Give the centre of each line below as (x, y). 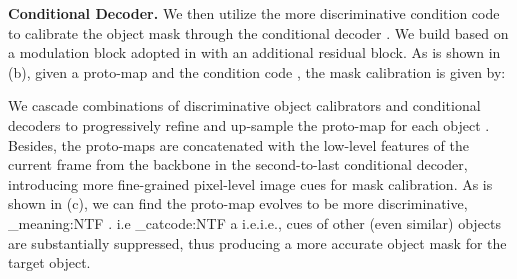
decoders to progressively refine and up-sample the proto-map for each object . (249, 124)
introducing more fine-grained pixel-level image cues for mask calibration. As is (250, 183)
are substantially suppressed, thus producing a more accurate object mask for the (257, 242)
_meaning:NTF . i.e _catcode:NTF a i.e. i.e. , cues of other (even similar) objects (255, 222)
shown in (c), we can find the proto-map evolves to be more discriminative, (238, 203)
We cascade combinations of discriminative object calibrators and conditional (244, 105)
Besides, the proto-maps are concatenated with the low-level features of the (239, 144)
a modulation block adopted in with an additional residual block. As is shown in (254, 52)
